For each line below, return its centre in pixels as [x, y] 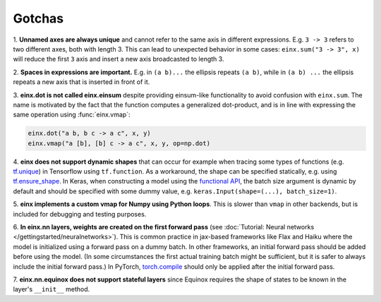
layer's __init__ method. [52, 289]
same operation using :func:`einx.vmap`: [72, 115]
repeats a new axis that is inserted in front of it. [81, 82]
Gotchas [38, 18]
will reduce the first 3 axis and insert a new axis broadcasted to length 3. [119, 59]
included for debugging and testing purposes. [80, 214]
